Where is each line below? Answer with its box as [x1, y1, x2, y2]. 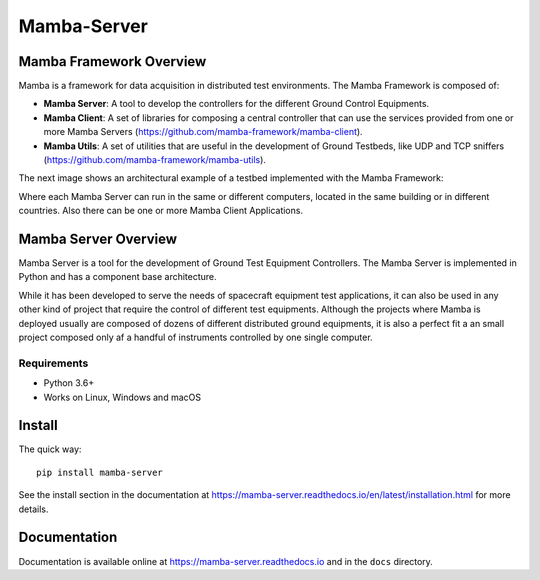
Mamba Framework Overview [18, 53, 207, 70]
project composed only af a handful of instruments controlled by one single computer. [18, 331, 374, 344]
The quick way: [18, 443, 82, 455]
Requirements [18, 356, 89, 370]
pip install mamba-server [36, 466, 164, 478]
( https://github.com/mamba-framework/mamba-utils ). [43, 154, 267, 166]
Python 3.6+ [43, 377, 95, 389]
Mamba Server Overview [18, 231, 178, 247]
